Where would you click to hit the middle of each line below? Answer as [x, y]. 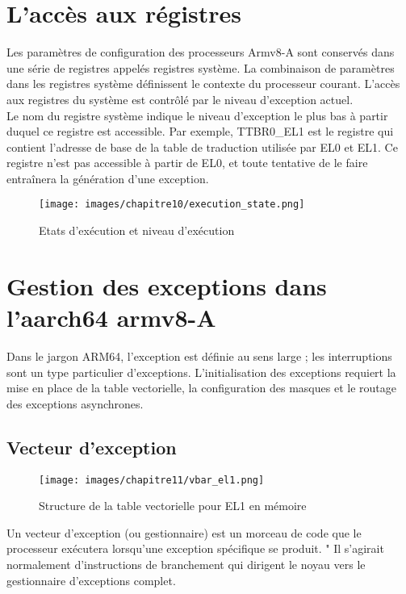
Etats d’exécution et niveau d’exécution [137, 230]
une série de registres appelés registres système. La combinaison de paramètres [201, 67]
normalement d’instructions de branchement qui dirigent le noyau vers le [186, 565]
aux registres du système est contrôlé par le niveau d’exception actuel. [180, 99]
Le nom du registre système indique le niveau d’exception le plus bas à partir [197, 115]
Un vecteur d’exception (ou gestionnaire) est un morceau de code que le [184, 532]
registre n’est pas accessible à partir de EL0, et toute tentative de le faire [187, 163]
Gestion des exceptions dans [167, 285]
